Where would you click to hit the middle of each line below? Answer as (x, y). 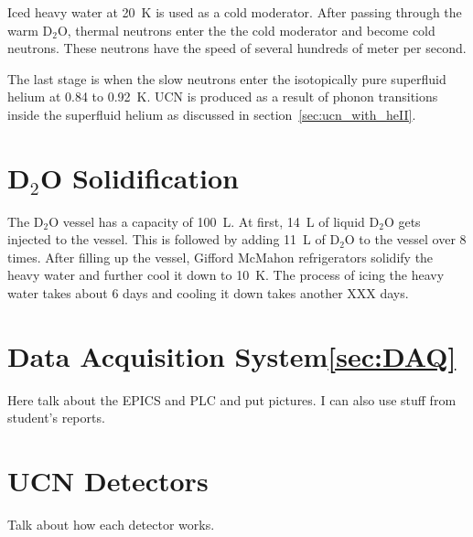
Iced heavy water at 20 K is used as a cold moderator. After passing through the (235, 12)
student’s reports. (56, 418)
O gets (402, 221)
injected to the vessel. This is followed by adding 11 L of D (174, 239)
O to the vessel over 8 (405, 239)
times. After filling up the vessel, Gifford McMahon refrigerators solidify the (220, 257)
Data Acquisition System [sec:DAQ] (232, 355)
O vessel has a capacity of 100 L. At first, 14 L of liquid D (214, 221)
